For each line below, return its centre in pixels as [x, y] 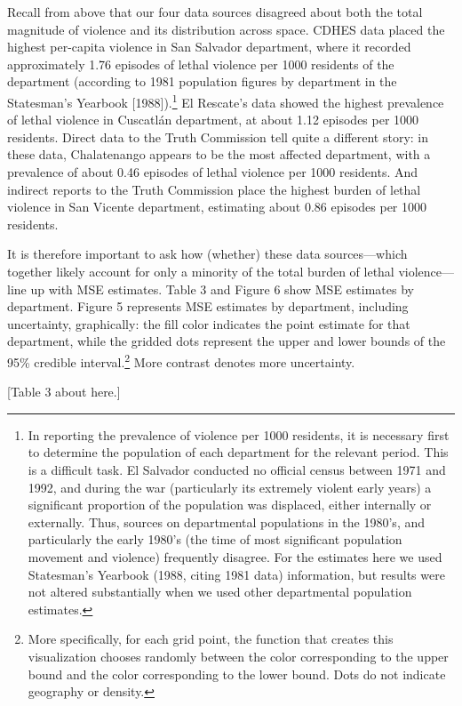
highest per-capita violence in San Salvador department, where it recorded [209, 47]
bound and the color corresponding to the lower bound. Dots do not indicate [237, 674]
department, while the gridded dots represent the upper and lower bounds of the [227, 341]
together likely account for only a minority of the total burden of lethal [201, 271]
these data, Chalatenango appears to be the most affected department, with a [219, 154]
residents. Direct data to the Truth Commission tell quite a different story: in [218, 136]
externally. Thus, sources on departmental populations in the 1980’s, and [227, 521]
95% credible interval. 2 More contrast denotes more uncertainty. [181, 360]
